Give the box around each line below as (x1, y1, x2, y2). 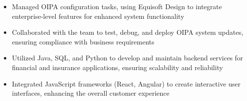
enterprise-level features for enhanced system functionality (12, 11, 185, 21)
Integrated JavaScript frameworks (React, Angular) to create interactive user (12, 78, 241, 88)
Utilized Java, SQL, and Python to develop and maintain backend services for (12, 53, 243, 63)
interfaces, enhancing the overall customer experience (12, 88, 170, 98)
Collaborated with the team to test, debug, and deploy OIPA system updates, (12, 27, 244, 37)
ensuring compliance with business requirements (12, 36, 154, 46)
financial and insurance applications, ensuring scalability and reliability (12, 62, 223, 72)
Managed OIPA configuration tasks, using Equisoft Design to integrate (12, 1, 222, 11)
